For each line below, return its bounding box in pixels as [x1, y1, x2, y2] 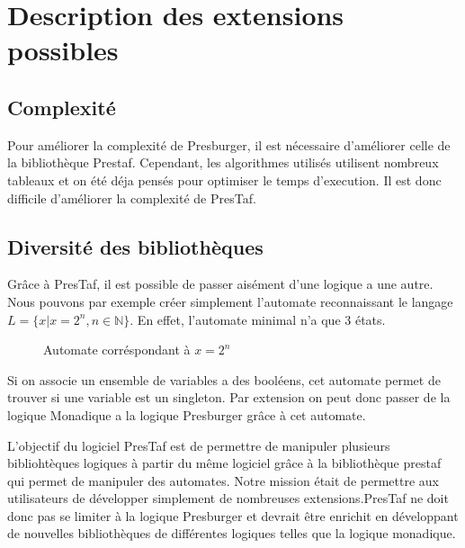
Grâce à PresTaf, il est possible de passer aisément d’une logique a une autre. [7, 274, 434, 293]
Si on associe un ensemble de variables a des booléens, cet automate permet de [7, 370, 441, 389]
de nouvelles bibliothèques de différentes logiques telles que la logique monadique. [7, 524, 456, 543]
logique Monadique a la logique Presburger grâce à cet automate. [7, 405, 366, 424]
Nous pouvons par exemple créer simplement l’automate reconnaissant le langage [7, 292, 453, 310]
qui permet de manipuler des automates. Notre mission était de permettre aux [7, 471, 439, 490]
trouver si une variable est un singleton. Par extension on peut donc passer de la [7, 388, 451, 407]
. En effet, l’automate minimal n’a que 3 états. [130, 310, 386, 328]
